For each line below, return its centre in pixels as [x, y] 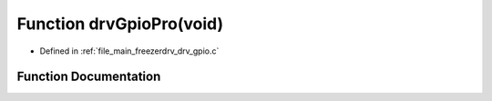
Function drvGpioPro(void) [120, 24]
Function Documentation [89, 77]
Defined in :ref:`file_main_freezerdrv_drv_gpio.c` [129, 51]
